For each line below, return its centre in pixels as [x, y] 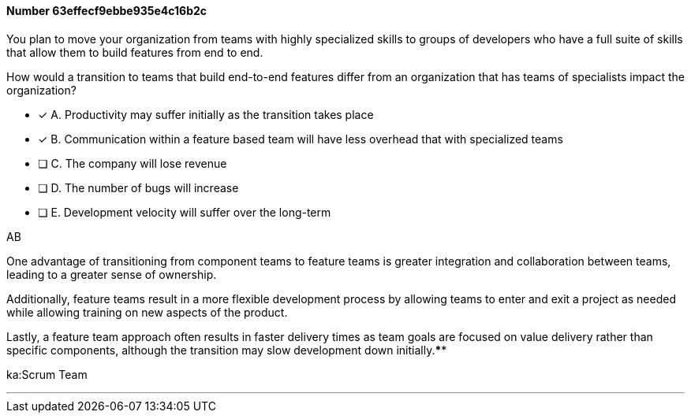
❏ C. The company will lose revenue [133, 163]
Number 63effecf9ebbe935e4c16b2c [107, 11]
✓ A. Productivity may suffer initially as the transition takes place [206, 114]
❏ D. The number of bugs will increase [138, 187]
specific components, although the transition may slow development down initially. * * [227, 350]
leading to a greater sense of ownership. [112, 274]
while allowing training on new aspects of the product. [147, 312]
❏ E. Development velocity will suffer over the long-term [185, 212]
